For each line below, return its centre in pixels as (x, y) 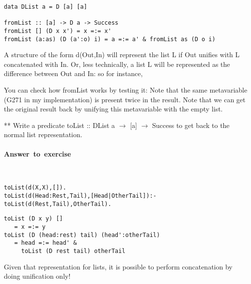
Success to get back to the (191, 125)
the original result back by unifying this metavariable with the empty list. (113, 109)
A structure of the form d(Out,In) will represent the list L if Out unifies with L (122, 55)
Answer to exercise (38, 153)
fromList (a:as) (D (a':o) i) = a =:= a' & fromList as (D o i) (110, 39)
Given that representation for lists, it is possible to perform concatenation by (118, 266)
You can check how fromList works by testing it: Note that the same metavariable (126, 90)
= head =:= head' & (46, 243)
